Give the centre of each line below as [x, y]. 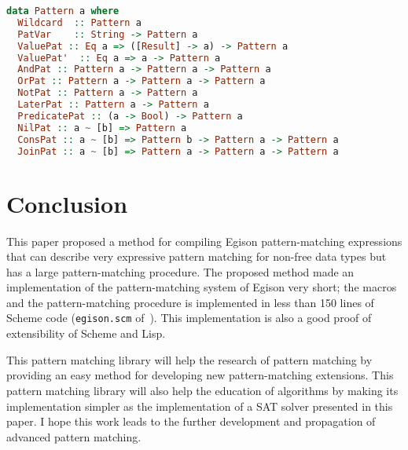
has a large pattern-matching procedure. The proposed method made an [180, 271]
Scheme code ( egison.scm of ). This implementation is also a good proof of [189, 318]
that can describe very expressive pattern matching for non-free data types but [197, 256]
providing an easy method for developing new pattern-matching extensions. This [200, 375]
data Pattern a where [63, 11]
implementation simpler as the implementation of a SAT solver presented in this [200, 406]
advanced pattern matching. [74, 436]
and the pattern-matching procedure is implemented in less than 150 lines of [190, 302]
